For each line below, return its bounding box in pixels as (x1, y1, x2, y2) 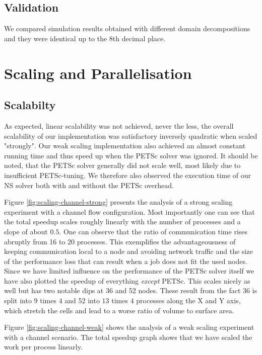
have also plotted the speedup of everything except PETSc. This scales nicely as (4, 275, 250, 286)
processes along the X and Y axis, (136, 295, 241, 306)
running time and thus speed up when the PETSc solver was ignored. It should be (4, 150, 258, 160)
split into (4, 295, 32, 306)
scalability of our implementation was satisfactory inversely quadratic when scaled (4, 130, 257, 141)
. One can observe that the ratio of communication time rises (59, 226, 248, 236)
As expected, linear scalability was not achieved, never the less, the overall (4, 120, 234, 131)
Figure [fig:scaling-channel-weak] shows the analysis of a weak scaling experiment (4, 322, 254, 332)
